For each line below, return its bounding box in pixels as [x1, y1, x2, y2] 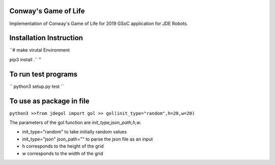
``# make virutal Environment [9, 47, 70, 53]
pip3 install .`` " [9, 56, 41, 62]
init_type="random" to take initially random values [22, 129, 127, 135]
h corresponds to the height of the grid [22, 143, 104, 149]
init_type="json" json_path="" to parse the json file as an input [22, 136, 153, 142]
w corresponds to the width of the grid [22, 150, 103, 156]
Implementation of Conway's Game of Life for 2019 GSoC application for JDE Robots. [9, 20, 188, 27]
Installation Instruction [9, 34, 84, 42]
